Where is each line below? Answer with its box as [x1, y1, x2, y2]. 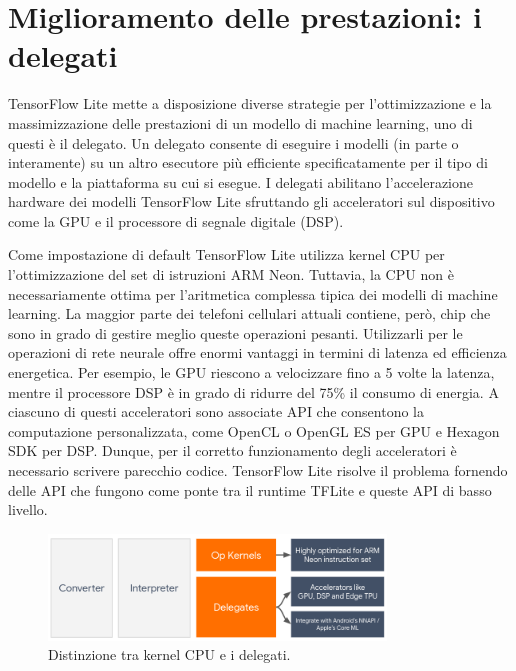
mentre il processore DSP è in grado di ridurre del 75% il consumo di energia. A [8, 381, 499, 402]
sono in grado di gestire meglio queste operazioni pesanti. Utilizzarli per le [8, 322, 463, 343]
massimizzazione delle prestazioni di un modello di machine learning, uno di [8, 112, 473, 133]
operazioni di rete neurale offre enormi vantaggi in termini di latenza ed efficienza [8, 342, 507, 363]
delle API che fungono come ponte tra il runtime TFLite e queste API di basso [8, 479, 492, 500]
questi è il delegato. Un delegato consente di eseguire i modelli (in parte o [8, 132, 459, 153]
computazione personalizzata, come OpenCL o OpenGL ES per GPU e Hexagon [8, 420, 500, 441]
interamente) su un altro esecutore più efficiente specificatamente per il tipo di [8, 152, 488, 173]
